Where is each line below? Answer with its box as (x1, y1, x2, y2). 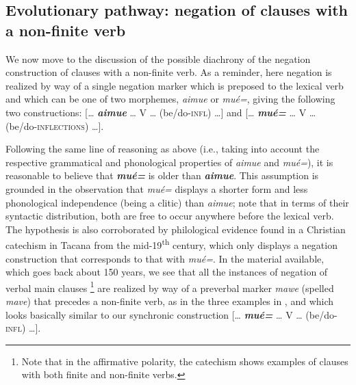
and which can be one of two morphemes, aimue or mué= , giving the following (5, 92, 335, 106)
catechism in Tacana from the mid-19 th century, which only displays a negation (5, 236, 338, 252)
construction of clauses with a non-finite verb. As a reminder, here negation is (5, 65, 332, 79)
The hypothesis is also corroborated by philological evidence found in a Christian (5, 222, 346, 236)
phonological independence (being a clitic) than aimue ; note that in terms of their (5, 195, 349, 209)
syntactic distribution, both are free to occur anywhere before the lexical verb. (5, 209, 334, 223)
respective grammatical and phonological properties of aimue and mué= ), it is (5, 155, 333, 169)
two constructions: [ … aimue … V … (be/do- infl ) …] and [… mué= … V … (5, 105, 316, 119)
